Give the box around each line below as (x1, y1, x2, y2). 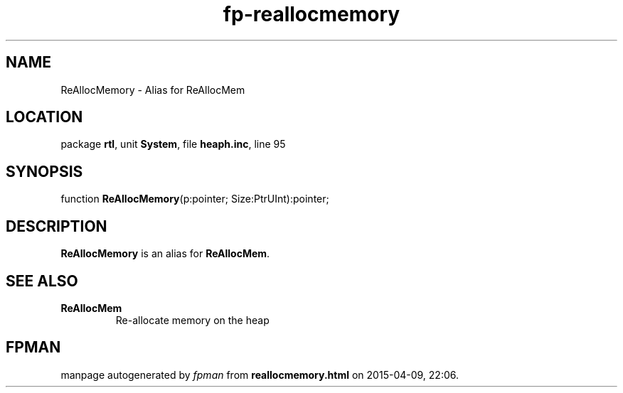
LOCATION (6, 108, 83, 126)
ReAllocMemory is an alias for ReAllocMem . (60, 247, 270, 260)
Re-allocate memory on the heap (115, 313, 270, 326)
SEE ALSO (6, 271, 78, 290)
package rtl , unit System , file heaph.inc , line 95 (60, 138, 286, 151)
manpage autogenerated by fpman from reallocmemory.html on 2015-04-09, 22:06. (60, 368, 459, 381)
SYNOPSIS (6, 162, 83, 181)
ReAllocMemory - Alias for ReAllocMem (60, 83, 245, 96)
